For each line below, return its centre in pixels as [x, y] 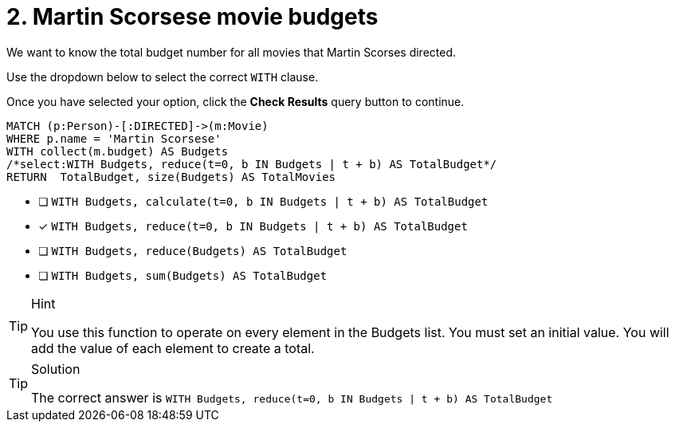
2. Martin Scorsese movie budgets [192, 17]
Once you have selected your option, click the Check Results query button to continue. [235, 101]
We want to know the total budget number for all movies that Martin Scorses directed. [232, 52]
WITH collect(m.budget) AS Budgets [118, 151]
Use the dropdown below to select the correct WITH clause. [163, 77]
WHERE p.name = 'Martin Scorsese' [114, 138]
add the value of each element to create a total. [173, 348]
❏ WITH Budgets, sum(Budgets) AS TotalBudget [183, 275]
